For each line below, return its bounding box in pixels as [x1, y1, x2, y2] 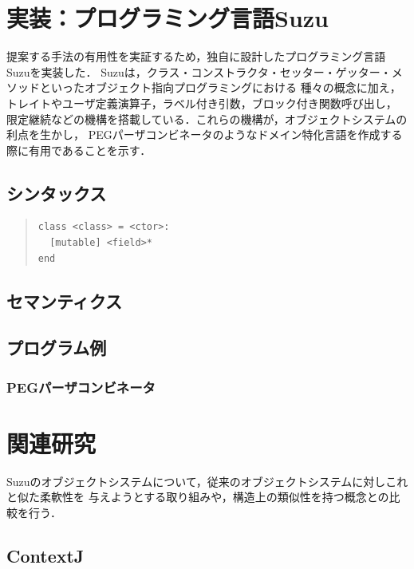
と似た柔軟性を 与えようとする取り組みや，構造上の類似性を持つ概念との [6, 488, 389, 505]
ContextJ [6, 543, 85, 567]
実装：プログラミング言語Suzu [6, 2, 329, 34]
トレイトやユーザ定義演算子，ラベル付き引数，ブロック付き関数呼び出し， [6, 94, 397, 111]
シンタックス [6, 180, 107, 205]
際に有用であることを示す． [6, 141, 152, 158]
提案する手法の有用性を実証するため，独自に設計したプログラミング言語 [6, 48, 386, 65]
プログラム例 [6, 335, 107, 360]
